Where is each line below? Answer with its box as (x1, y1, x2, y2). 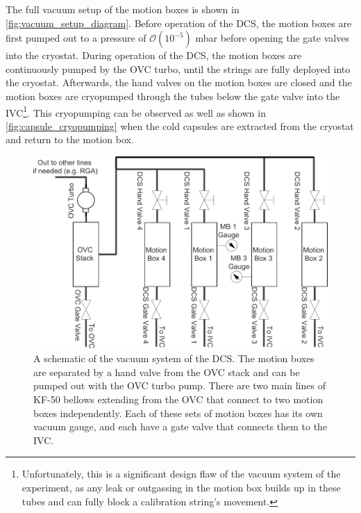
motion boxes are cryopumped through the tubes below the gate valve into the (6, 88, 340, 103)
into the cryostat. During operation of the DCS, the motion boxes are (6, 48, 302, 63)
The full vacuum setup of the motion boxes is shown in (6, 2, 240, 16)
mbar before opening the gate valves (195, 31, 349, 45)
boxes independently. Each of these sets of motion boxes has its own (33, 405, 323, 420)
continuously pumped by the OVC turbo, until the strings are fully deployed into (6, 61, 351, 76)
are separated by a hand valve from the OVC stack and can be (33, 364, 300, 379)
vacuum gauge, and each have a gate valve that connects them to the (33, 419, 328, 434)
